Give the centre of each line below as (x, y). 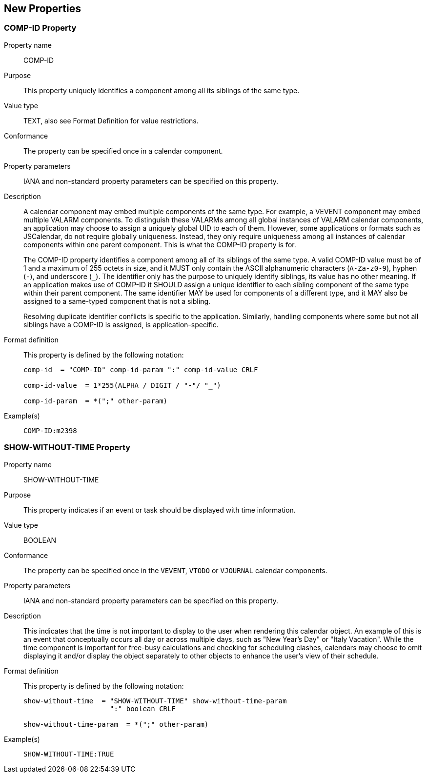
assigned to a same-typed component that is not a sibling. (117, 301)
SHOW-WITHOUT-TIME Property (67, 448)
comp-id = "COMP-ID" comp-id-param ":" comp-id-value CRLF (141, 369)
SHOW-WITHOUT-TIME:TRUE (69, 754)
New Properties (42, 9)
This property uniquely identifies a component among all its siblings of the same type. (162, 90)
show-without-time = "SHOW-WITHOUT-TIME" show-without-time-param (155, 701)
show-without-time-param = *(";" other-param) (116, 724)
